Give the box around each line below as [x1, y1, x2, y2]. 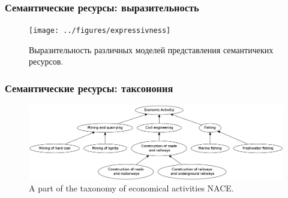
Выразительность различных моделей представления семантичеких [29, 43, 274, 56]
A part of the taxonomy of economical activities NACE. [29, 182, 234, 194]
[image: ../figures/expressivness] [29, 26, 171, 35]
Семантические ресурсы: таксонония [5, 80, 173, 95]
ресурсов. [29, 55, 64, 68]
